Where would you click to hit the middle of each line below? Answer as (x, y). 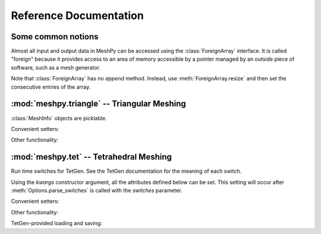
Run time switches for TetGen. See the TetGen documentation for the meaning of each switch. (126, 171)
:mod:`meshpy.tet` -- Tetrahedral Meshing (92, 157)
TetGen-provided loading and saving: (56, 223)
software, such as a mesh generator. (56, 67)
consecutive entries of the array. (51, 87)
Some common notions (55, 37)
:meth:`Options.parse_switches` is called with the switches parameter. (97, 190)
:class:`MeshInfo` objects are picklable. (59, 118)
